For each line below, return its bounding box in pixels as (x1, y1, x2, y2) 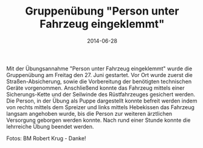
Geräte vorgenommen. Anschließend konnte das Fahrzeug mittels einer (6, 84, 185, 92)
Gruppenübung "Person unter (25, 4, 179, 18)
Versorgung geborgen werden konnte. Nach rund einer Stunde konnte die (6, 116, 191, 124)
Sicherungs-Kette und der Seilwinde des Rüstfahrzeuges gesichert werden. (6, 90, 196, 98)
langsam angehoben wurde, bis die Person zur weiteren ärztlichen (6, 110, 173, 117)
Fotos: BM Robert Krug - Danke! (6, 135, 86, 142)
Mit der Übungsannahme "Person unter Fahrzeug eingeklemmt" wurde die (6, 65, 193, 72)
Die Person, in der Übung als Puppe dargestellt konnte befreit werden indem (6, 97, 198, 104)
